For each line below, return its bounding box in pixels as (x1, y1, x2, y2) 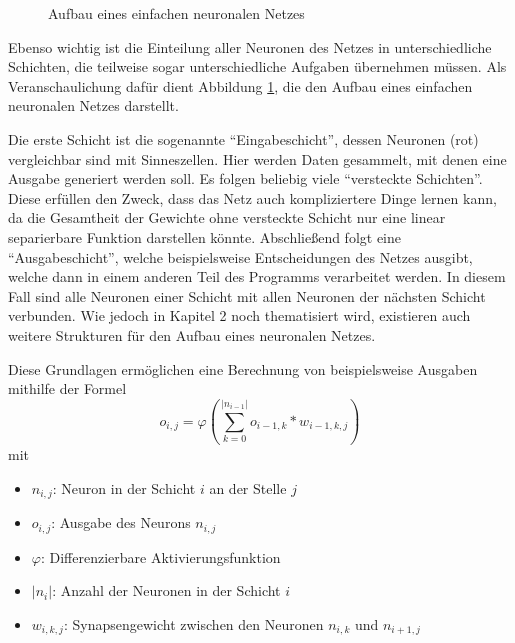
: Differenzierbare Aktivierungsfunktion (40, 546, 281, 567)
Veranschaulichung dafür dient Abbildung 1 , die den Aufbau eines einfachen (8, 75, 473, 96)
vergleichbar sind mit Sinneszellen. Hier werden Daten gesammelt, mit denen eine (8, 148, 507, 169)
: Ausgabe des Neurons (51, 512, 191, 533)
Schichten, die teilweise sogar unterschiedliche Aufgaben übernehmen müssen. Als (8, 56, 507, 77)
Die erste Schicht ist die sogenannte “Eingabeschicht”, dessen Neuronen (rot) (8, 128, 479, 149)
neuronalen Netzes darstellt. (8, 95, 179, 116)
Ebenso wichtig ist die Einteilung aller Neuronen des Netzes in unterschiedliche (8, 36, 492, 57)
